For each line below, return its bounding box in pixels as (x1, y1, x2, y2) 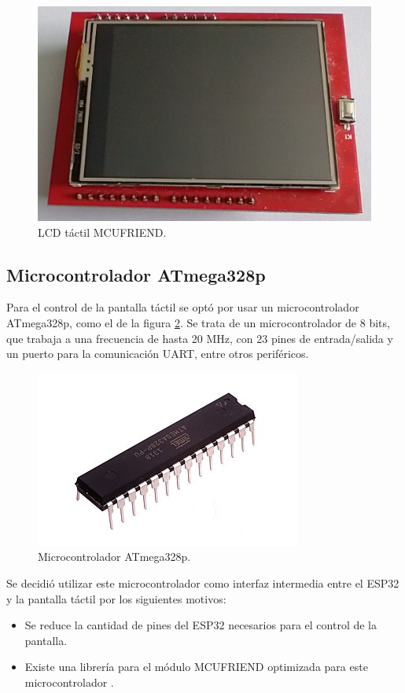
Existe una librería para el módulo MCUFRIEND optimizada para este (24, 658, 368, 675)
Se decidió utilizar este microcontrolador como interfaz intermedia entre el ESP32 (6, 574, 399, 591)
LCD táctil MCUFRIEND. (38, 223, 167, 240)
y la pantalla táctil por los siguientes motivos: (6, 590, 226, 606)
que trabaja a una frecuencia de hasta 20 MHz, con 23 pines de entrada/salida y (6, 330, 393, 346)
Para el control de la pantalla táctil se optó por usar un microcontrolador (6, 299, 359, 315)
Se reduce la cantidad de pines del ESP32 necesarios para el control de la (24, 617, 377, 633)
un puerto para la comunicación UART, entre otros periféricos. (6, 345, 309, 362)
